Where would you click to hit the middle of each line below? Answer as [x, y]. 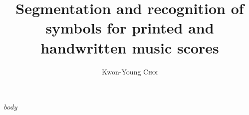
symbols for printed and [130, 28]
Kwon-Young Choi [130, 71]
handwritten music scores [130, 47]
